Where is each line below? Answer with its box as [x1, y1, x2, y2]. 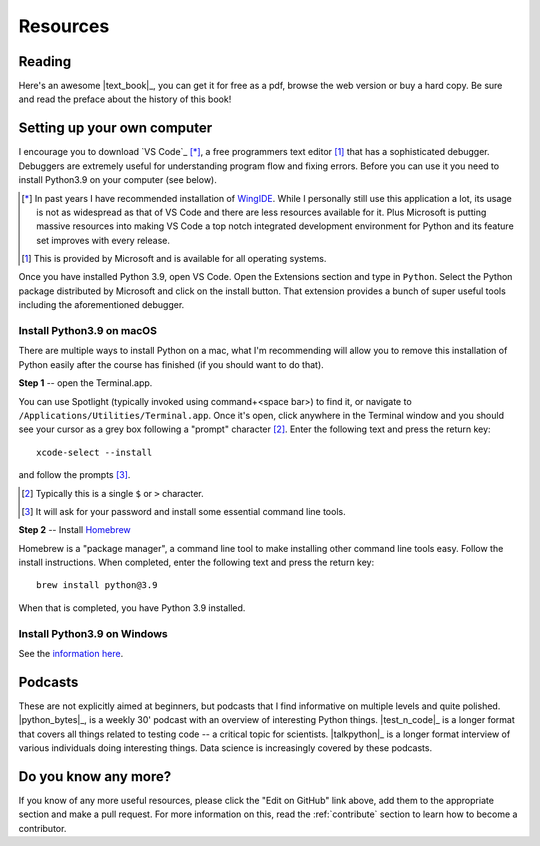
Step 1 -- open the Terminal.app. [18, 377, 153, 389]
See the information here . [18, 648, 124, 660]
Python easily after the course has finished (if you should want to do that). [18, 358, 324, 370]
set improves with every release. [36, 234, 170, 246]
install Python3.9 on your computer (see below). [18, 174, 217, 186]
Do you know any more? [18, 768, 172, 785]
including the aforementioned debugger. [18, 299, 185, 311]
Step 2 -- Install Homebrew [18, 524, 132, 536]
